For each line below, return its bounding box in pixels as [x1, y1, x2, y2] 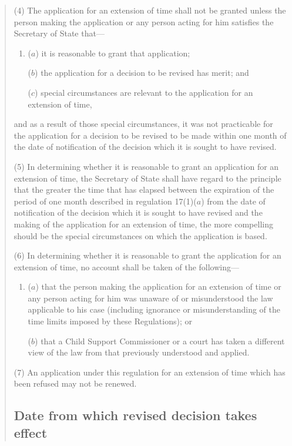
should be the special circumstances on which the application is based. [14, 229, 267, 242]
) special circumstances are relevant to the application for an [35, 86, 253, 98]
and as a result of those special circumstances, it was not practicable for [14, 118, 273, 130]
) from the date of [201, 195, 266, 207]
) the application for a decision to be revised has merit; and [35, 66, 249, 79]
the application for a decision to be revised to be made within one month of [14, 129, 287, 141]
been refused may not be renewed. [14, 377, 137, 390]
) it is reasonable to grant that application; [35, 46, 190, 59]
